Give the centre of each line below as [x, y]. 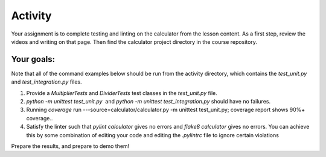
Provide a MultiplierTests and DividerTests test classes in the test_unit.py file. [122, 93]
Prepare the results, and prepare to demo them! [70, 146]
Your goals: [33, 59]
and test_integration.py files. [46, 82]
